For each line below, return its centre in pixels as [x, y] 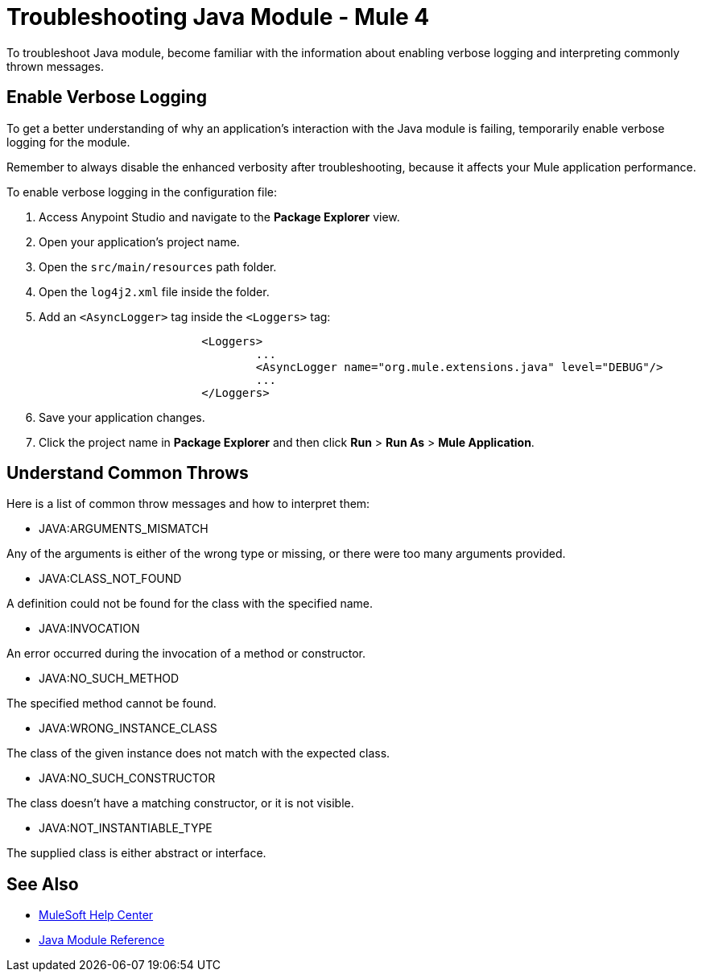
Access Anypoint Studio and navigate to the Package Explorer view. [219, 217]
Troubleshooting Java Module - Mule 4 [218, 17]
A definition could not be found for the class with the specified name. [190, 604]
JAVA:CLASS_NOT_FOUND [110, 579]
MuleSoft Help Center [96, 915]
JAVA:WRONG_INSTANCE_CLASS [128, 728]
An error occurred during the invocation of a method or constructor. [186, 654]
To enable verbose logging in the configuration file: [142, 192]
